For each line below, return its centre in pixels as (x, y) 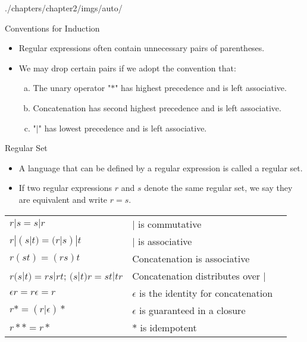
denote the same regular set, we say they (218, 188)
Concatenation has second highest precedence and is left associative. (157, 107)
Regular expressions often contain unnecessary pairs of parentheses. (142, 48)
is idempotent (168, 327)
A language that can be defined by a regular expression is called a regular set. (161, 167)
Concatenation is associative (191, 258)
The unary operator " (72, 88)
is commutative (170, 224)
